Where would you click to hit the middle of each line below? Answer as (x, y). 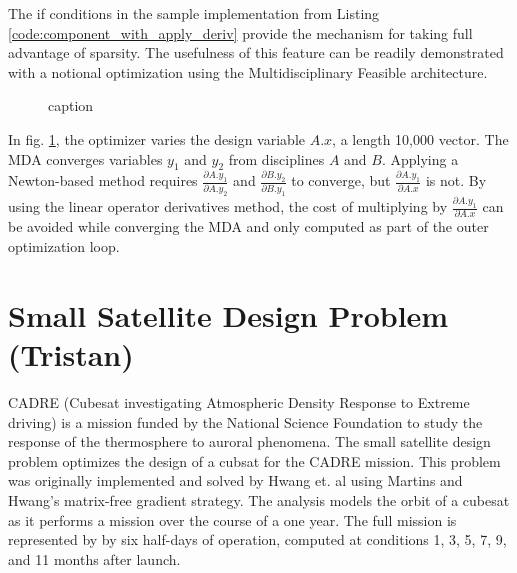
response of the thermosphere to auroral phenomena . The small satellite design (249, 441)
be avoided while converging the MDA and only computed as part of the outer (248, 226)
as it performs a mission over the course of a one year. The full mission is (232, 519)
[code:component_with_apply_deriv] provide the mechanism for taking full (240, 32)
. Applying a (420, 158)
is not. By (456, 180)
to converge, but (341, 180)
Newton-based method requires (103, 180)
